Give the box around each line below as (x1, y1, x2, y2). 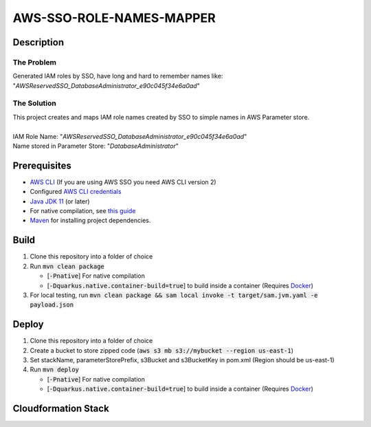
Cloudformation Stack (12, 403, 109, 415)
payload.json (30, 301, 74, 309)
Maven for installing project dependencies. (30, 217, 151, 225)
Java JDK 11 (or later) (30, 197, 90, 206)
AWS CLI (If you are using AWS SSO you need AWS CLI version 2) (30, 177, 216, 186)
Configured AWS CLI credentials (30, 188, 122, 196)
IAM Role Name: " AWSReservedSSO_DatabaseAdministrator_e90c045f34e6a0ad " (12, 132, 247, 140)
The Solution (12, 98, 56, 108)
